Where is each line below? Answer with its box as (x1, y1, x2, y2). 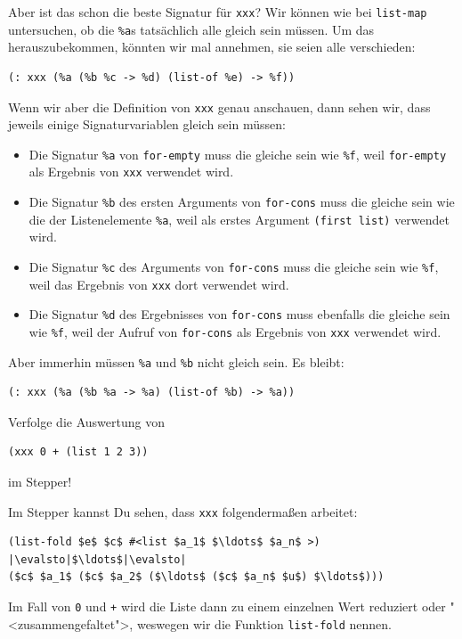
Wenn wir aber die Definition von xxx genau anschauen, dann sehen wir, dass (8, 97, 431, 116)
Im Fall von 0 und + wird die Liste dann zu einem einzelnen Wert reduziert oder (8, 597, 446, 616)
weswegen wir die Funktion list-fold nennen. (136, 614, 392, 633)
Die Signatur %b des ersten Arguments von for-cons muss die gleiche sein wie (28, 193, 455, 211)
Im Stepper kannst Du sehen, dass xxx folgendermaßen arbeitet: (8, 502, 358, 520)
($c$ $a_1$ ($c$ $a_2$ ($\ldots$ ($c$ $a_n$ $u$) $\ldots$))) (8, 570, 385, 584)
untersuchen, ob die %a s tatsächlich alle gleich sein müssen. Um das (8, 20, 375, 38)
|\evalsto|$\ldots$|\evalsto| (8, 553, 187, 566)
